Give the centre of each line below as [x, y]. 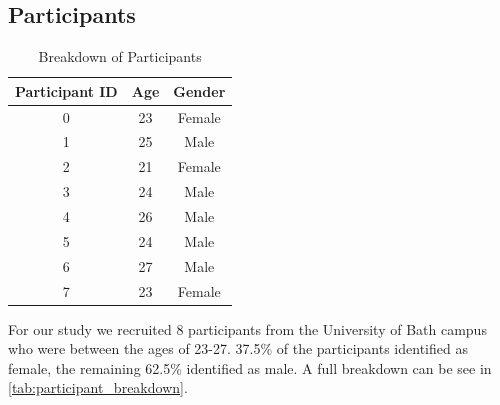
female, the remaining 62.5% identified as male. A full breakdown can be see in [250, 367]
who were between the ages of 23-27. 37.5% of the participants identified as [238, 348]
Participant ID [66, 90]
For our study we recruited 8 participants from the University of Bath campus [247, 328]
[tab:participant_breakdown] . [98, 387]
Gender [199, 90]
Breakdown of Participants [120, 56]
